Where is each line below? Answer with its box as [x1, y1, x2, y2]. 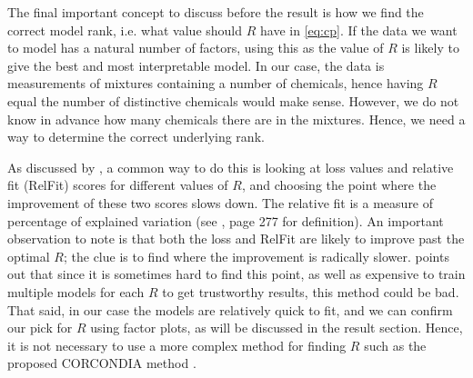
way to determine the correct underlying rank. [7, 127, 265, 146]
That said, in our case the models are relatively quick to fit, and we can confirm [7, 300, 453, 319]
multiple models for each [7, 282, 145, 301]
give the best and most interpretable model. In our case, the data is [7, 55, 385, 75]
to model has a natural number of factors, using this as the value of [7, 38, 384, 57]
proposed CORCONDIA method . [7, 353, 196, 373]
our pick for [7, 318, 73, 337]
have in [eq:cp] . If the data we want [260, 20, 458, 39]
